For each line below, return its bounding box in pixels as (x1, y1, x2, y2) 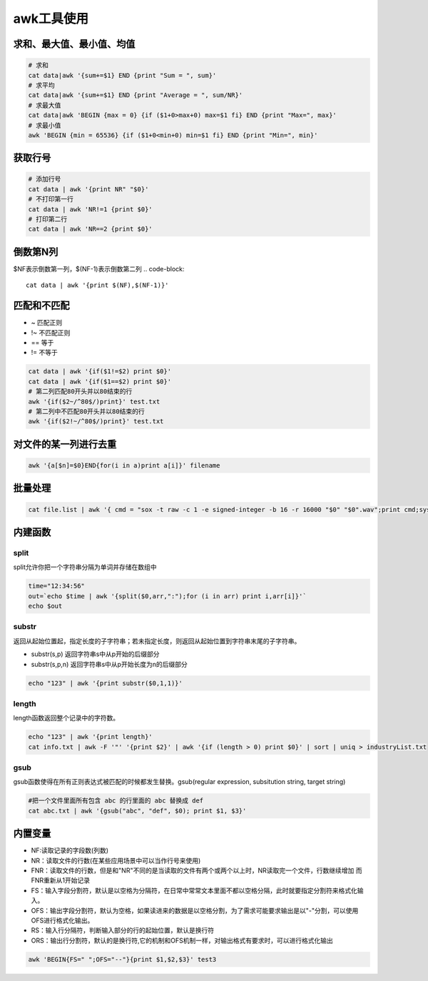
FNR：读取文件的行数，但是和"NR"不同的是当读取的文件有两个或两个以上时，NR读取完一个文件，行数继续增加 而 (31, 866, 362, 875)
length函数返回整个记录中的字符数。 (13, 714, 120, 723)
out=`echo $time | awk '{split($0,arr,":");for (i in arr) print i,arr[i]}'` (28, 592, 307, 600)
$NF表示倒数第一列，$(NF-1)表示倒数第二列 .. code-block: (13, 264, 185, 273)
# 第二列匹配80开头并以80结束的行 (28, 388, 133, 396)
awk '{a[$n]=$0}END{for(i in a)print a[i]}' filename (28, 461, 220, 469)
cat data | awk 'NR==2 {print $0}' (28, 225, 153, 233)
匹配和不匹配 (13, 300, 70, 312)
